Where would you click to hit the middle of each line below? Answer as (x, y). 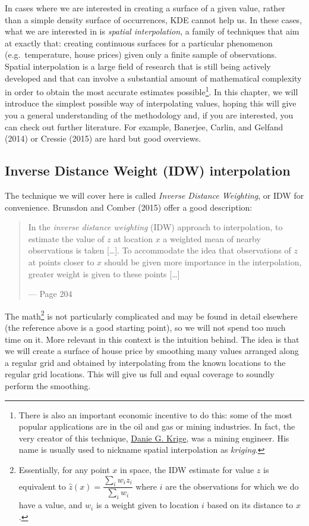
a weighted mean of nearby (212, 238)
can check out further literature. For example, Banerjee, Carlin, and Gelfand (144, 126)
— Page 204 (50, 294)
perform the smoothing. (48, 385)
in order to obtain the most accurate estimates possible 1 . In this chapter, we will (152, 91)
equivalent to (42, 486)
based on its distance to (250, 505)
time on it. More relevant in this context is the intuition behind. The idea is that (152, 339)
